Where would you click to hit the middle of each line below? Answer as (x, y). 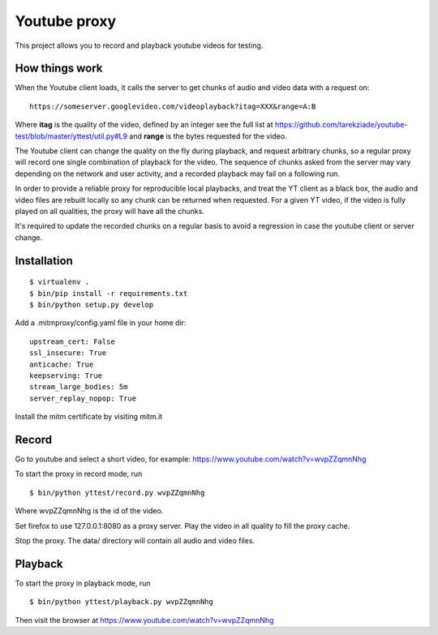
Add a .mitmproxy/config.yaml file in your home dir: (101, 323)
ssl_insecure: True (68, 353)
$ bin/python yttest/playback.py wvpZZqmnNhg (122, 602)
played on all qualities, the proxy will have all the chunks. (109, 211)
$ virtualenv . (60, 282)
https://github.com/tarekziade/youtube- (341, 125)
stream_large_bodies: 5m (79, 387)
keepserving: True (66, 375)
